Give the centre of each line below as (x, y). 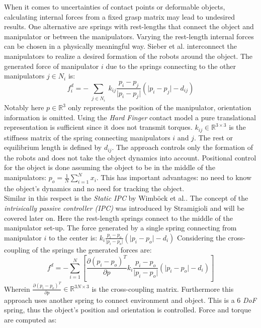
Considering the (201, 237)
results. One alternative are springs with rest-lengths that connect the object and (129, 26)
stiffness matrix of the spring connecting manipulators (87, 137)
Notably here (24, 107)
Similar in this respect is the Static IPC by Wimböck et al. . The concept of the (126, 198)
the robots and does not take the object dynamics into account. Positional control (130, 157)
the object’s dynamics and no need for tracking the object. (94, 188)
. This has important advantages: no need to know (174, 177)
